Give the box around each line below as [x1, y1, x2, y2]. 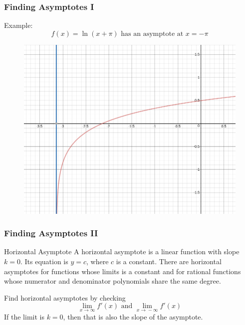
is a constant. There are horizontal [116, 256, 222, 266]
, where [86, 256, 109, 266]
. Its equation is [20, 256, 68, 266]
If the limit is [4, 311, 44, 322]
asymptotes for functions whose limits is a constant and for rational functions [4, 266, 241, 276]
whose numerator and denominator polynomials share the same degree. [4, 276, 221, 286]
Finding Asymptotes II [4, 227, 98, 239]
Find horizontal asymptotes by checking [4, 292, 126, 303]
